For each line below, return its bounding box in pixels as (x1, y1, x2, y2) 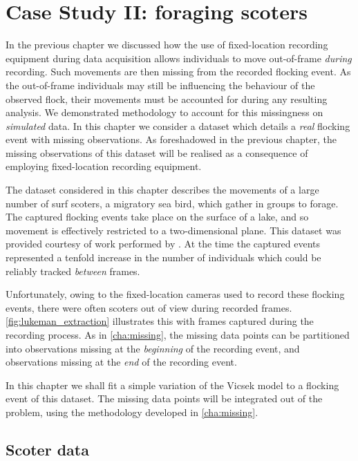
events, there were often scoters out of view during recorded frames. (6, 300, 292, 314)
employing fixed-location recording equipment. (6, 159, 202, 173)
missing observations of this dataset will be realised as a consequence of (6, 145, 308, 160)
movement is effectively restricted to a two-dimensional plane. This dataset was (6, 223, 341, 237)
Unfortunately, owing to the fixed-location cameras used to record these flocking (6, 287, 345, 301)
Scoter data (6, 438, 89, 460)
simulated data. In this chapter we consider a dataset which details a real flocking (6, 118, 350, 133)
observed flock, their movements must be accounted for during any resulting (6, 91, 328, 106)
